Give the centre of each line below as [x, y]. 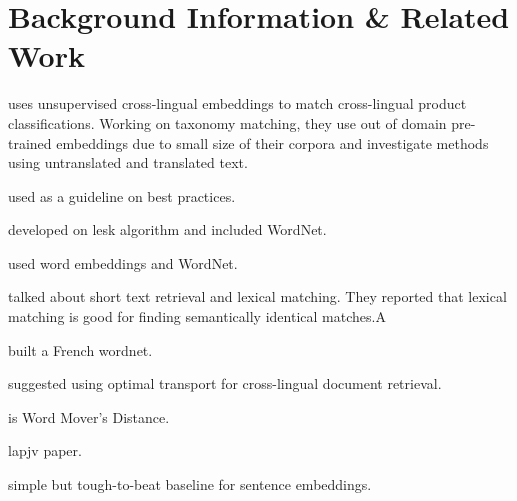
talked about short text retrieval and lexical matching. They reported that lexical [257, 296]
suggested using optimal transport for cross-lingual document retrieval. [225, 383]
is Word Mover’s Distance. [89, 416]
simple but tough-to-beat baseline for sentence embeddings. [190, 484]
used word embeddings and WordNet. [123, 262]
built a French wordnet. [80, 349]
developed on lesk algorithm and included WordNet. [167, 229]
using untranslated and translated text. [128, 162]
